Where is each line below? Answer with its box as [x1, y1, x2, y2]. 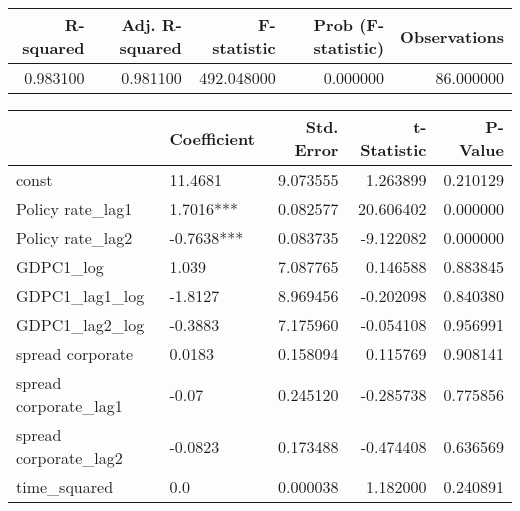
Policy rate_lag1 [16, 197, 133, 220]
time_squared [16, 475, 114, 498]
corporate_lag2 [16, 446, 123, 469]
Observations [400, 24, 504, 48]
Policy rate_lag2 [16, 226, 133, 249]
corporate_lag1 [16, 394, 123, 417]
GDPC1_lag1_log [16, 284, 145, 307]
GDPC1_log [16, 255, 104, 278]
